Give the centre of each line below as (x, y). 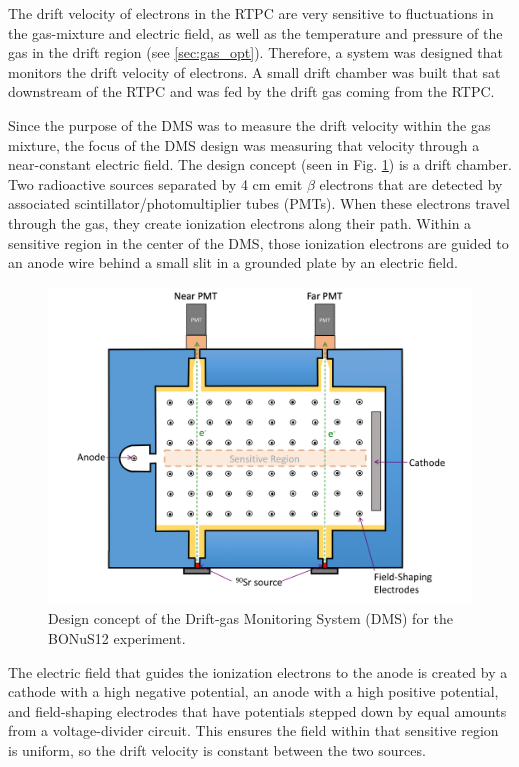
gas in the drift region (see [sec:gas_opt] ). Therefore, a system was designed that (256, 52)
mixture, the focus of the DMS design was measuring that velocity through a (244, 144)
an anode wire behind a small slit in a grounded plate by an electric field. (233, 262)
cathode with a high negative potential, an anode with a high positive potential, (253, 691)
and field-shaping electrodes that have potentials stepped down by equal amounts (257, 710)
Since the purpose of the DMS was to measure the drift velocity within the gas (249, 124)
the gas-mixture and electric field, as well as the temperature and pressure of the (255, 32)
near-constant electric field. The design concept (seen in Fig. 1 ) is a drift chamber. (260, 164)
